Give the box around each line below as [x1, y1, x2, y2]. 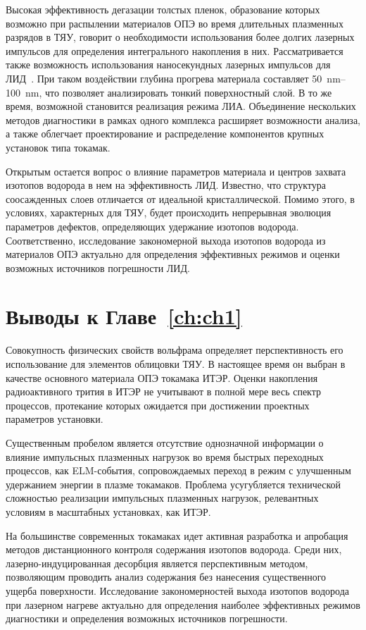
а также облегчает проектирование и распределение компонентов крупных [6, 126, 324, 141]
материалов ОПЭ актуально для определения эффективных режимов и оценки [6, 247, 340, 261]
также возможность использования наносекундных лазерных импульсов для [6, 57, 331, 72]
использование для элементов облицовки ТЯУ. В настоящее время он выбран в [6, 357, 346, 371]
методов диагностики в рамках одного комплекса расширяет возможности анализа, [6, 112, 361, 127]
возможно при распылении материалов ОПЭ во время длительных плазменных [6, 16, 343, 30]
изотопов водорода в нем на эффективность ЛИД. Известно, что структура [6, 178, 326, 192]
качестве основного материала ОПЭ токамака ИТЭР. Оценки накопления [6, 370, 318, 385]
